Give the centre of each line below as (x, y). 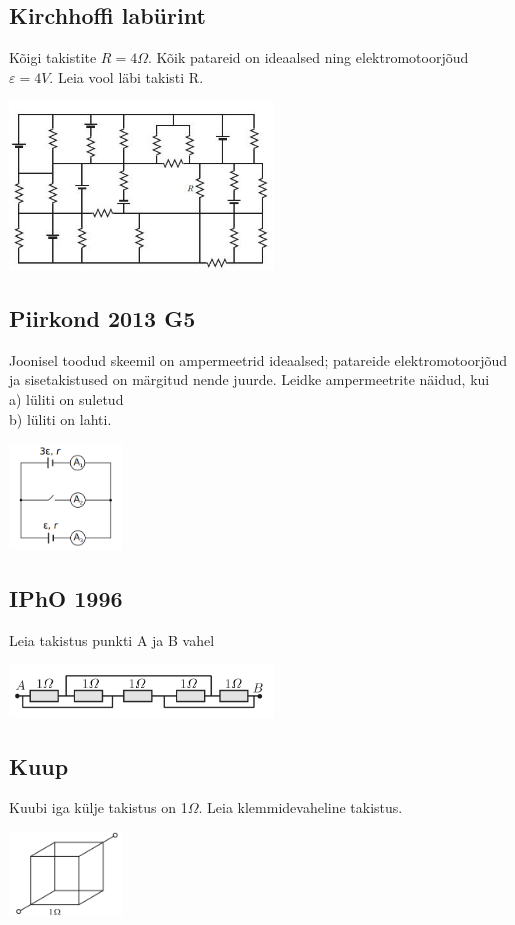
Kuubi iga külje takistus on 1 (98, 807)
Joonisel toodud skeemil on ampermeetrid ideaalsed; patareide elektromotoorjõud (258, 359)
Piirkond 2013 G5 (102, 318)
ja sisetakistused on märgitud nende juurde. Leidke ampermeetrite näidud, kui (249, 379)
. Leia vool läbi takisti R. (126, 76)
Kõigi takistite (53, 57)
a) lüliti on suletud (66, 399)
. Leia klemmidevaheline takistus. (300, 807)
